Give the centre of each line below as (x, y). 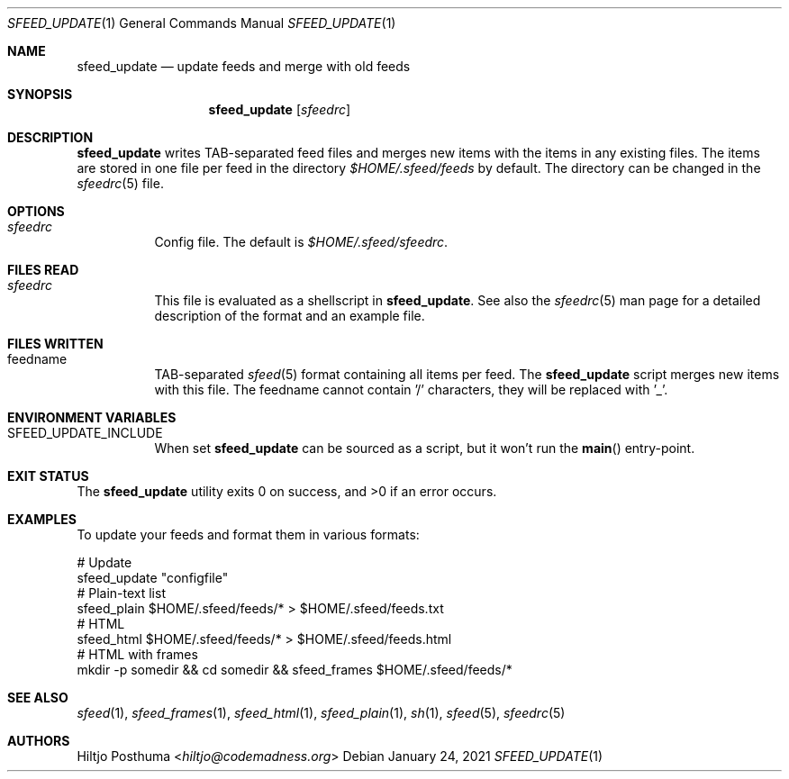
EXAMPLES (42, 519)
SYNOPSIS (40, 94)
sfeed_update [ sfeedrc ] (280, 109)
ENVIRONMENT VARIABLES (92, 417)
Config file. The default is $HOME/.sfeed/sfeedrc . (301, 242)
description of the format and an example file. (290, 316)
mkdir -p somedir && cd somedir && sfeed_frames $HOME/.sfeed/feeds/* (295, 670)
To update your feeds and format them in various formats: (248, 534)
